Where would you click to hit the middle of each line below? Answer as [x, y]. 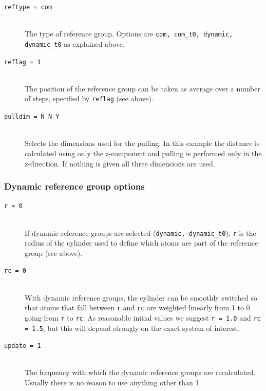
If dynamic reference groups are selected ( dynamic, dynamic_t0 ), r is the [140, 232]
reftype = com [28, 7]
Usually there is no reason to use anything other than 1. [113, 383]
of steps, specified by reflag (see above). [89, 98]
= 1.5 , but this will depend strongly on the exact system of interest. [132, 328]
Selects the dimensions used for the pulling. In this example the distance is [142, 143]
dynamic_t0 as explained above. [75, 43]
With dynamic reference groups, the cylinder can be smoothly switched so [141, 297]
